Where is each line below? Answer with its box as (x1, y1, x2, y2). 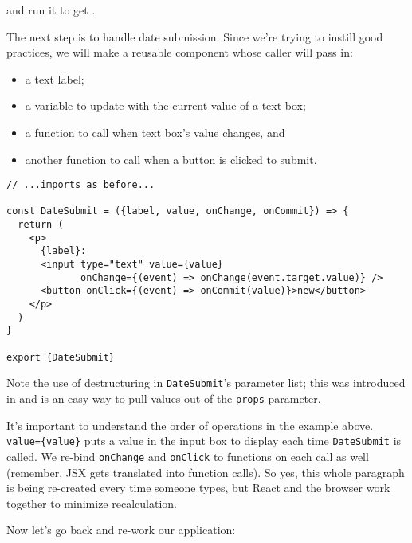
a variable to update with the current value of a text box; (25, 97, 306, 114)
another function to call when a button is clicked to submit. (25, 150, 317, 167)
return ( (18, 219, 64, 231)
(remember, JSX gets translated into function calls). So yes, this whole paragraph (6, 463, 405, 480)
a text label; (25, 70, 84, 87)
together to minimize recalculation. (6, 494, 177, 511)
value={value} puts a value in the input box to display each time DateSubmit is (6, 432, 402, 449)
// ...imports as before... (6, 179, 155, 191)
